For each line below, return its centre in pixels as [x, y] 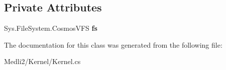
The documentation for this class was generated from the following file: [113, 44]
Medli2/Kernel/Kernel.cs [42, 61]
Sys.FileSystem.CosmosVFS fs [51, 28]
